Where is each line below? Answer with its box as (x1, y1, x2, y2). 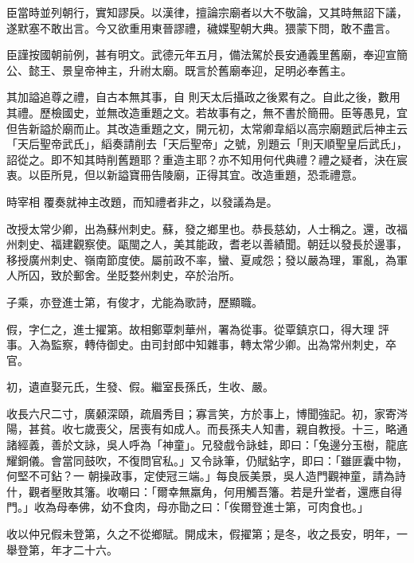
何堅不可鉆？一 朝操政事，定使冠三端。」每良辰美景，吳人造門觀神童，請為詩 (6, 467, 406, 484)
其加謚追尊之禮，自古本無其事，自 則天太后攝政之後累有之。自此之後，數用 (6, 88, 400, 105)
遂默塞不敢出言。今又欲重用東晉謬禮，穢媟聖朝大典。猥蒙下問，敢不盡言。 (6, 19, 396, 36)
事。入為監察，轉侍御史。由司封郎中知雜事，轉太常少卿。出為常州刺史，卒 (6, 336, 396, 353)
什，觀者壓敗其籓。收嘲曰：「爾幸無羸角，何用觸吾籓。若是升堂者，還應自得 (6, 483, 402, 499)
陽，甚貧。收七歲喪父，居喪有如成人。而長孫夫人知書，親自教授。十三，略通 (6, 420, 408, 437)
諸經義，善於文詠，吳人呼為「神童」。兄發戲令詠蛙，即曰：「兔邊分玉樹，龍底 (6, 436, 408, 453)
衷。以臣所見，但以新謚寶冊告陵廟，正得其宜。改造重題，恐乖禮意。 (6, 166, 363, 183)
